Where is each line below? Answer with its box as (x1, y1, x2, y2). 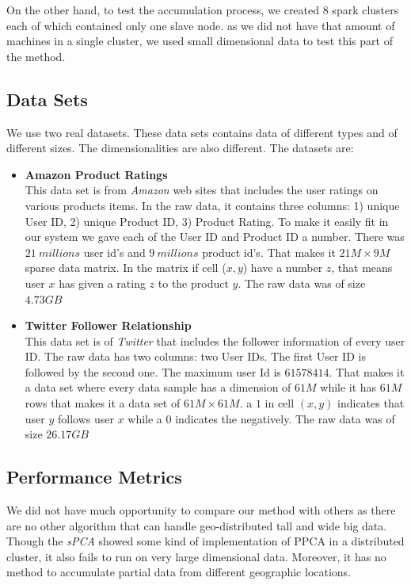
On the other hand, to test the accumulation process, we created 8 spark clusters (6, 2, 399, 17)
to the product (158, 274, 229, 291)
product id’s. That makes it (202, 243, 336, 260)
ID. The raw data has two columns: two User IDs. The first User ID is (25, 348, 366, 365)
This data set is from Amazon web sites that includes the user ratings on (25, 182, 379, 198)
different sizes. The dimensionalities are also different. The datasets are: (6, 140, 354, 156)
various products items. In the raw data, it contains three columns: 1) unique (25, 197, 400, 213)
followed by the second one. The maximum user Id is (25, 363, 281, 380)
